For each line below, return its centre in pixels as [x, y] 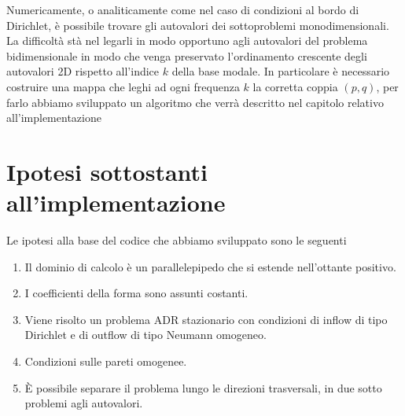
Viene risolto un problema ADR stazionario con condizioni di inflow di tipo [206, 319]
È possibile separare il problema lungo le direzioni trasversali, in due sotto [203, 387]
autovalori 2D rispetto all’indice [83, 71]
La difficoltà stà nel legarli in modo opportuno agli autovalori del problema [187, 40]
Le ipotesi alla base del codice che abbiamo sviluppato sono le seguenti [177, 240]
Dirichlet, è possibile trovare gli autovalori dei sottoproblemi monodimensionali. [198, 25]
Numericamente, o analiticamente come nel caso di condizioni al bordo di [183, 9]
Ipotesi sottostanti [107, 171]
